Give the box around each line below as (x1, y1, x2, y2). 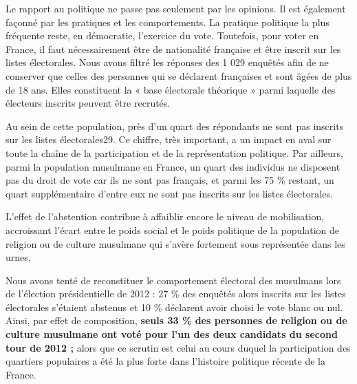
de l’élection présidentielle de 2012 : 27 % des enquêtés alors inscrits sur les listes (6, 286, 346, 301)
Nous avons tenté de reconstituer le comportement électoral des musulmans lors (6, 273, 341, 287)
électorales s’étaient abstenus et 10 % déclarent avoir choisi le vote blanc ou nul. (6, 299, 343, 314)
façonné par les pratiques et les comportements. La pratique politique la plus (6, 14, 329, 29)
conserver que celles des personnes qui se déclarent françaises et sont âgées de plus (6, 68, 352, 83)
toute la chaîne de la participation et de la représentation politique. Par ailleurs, (6, 145, 343, 160)
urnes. (6, 250, 31, 264)
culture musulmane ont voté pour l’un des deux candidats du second (6, 327, 338, 341)
